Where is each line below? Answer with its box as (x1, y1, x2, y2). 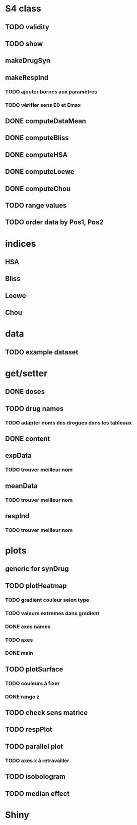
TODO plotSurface (5, 665, 64, 673)
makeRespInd (5, 73, 49, 82)
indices (5, 238, 36, 249)
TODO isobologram (5, 772, 66, 781)
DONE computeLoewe (5, 167, 74, 176)
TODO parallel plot (5, 742, 64, 751)
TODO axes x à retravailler (5, 757, 69, 764)
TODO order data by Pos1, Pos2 (5, 218, 104, 226)
